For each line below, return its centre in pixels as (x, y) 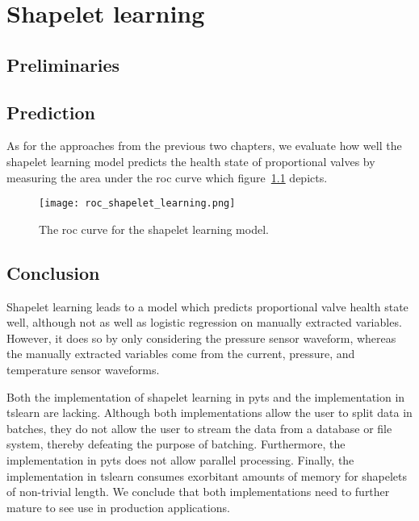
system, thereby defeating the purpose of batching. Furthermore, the (176, 444)
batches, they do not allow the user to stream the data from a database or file (199, 428)
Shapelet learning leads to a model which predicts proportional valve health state (207, 306)
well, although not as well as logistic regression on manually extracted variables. (204, 322)
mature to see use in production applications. (118, 507)
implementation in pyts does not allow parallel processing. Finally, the (180, 459)
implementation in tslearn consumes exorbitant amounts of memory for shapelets (207, 475)
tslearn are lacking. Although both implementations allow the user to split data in (209, 413)
